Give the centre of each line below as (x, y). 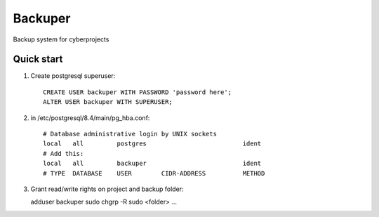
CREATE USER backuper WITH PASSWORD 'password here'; (137, 92)
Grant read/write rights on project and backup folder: (107, 189)
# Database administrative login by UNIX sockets (130, 134)
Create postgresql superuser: (73, 76)
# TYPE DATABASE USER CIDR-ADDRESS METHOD (154, 173)
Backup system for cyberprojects (61, 39)
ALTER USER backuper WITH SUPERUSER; (108, 102)
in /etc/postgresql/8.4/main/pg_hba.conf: (90, 118)
